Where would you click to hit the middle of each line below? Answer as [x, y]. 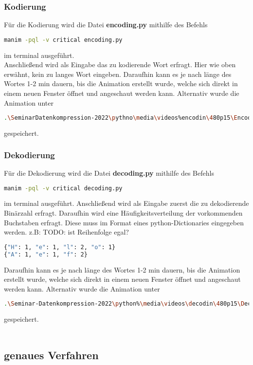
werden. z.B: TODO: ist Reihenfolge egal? [66, 232]
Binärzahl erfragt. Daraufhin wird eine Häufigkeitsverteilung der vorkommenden [123, 213]
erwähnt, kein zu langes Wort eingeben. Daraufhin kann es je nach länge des [118, 74]
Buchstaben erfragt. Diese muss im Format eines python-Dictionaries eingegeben [124, 222]
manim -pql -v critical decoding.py [63, 188]
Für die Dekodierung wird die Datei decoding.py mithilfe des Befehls [109, 173]
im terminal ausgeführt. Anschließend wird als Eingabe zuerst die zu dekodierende [126, 203]
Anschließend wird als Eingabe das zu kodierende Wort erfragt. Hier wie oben [120, 64]
